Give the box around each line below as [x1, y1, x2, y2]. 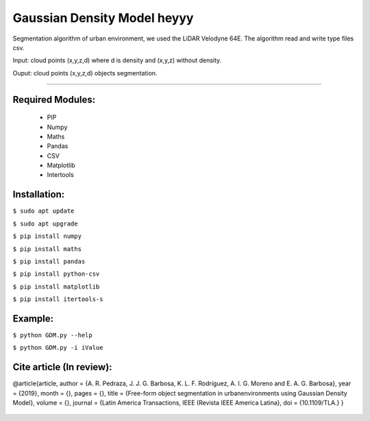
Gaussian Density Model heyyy [12, 10, 194, 25]
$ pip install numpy [12, 232, 82, 240]
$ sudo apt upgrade [12, 219, 78, 228]
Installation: [12, 189, 65, 200]
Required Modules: [12, 93, 96, 106]
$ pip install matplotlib [12, 282, 100, 291]
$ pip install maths [12, 245, 82, 253]
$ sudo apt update [12, 207, 75, 215]
